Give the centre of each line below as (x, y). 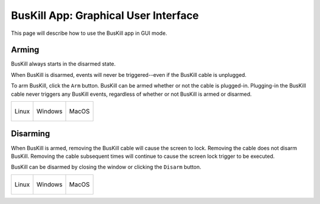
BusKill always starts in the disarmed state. (63, 64)
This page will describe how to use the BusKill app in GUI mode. (89, 33)
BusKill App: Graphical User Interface (105, 15)
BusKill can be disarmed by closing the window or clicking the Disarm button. (106, 167)
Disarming (31, 134)
